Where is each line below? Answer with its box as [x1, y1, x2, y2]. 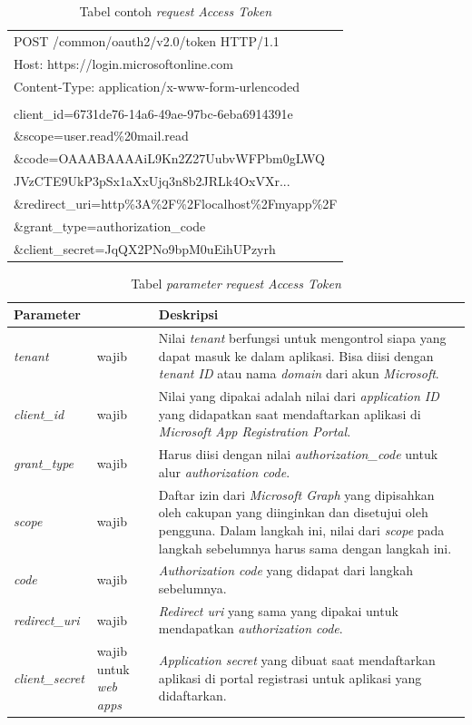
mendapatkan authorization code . [158, 619, 343, 638]
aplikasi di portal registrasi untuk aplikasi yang [158, 668, 422, 687]
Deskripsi [158, 305, 219, 324]
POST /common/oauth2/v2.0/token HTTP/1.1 [14, 31, 280, 50]
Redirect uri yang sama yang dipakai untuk [158, 601, 398, 620]
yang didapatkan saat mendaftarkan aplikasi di [158, 404, 421, 423]
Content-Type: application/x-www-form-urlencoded [14, 76, 300, 95]
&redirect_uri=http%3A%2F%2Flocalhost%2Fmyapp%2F [14, 194, 338, 212]
